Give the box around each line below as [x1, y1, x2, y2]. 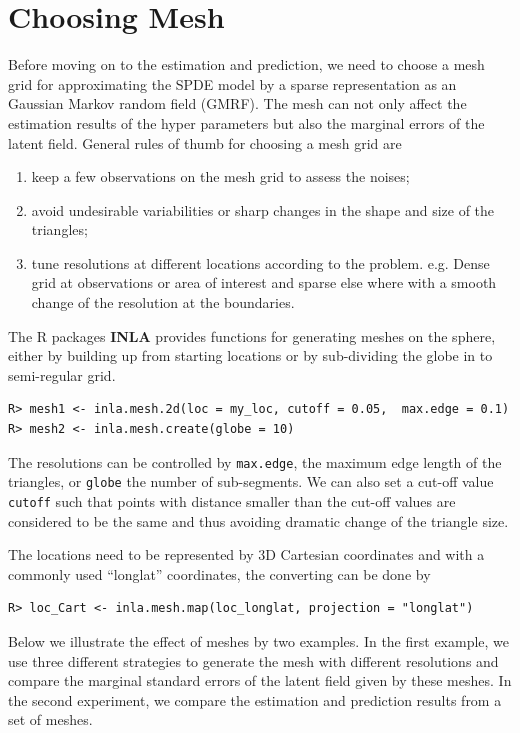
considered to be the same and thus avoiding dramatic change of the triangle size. [8, 510, 509, 531]
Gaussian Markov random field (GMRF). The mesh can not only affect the [8, 93, 467, 114]
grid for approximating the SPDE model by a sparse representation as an [8, 73, 457, 94]
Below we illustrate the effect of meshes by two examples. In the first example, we [8, 630, 510, 651]
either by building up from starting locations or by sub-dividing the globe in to [8, 345, 493, 366]
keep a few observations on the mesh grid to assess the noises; [31, 166, 410, 187]
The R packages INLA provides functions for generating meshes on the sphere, [8, 325, 496, 346]
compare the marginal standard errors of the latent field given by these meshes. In [8, 670, 512, 691]
